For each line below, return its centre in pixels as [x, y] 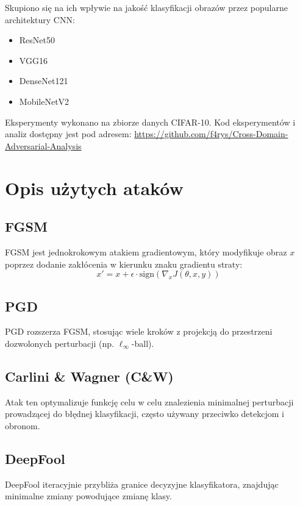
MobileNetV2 [44, 101]
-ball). [143, 343]
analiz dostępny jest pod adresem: [68, 134]
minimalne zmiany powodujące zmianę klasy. [88, 496]
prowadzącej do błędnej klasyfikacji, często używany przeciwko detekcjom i [145, 414]
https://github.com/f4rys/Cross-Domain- [211, 134]
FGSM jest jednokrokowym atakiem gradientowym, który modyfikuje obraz [146, 251]
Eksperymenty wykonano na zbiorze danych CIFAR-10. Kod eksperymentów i [150, 122]
